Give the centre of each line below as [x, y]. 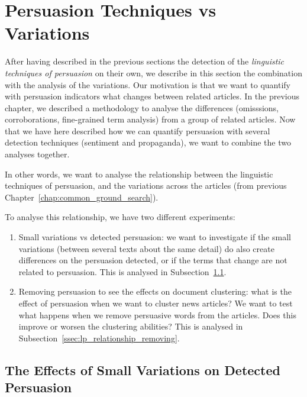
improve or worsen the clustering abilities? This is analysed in [131, 326]
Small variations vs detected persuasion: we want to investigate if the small [155, 237]
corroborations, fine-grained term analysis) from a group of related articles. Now [150, 119]
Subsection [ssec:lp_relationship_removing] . [99, 338]
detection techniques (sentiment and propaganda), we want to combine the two [148, 142]
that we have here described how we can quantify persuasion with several [138, 130]
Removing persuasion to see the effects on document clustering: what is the [155, 291]
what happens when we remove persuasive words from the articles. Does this [157, 314]
